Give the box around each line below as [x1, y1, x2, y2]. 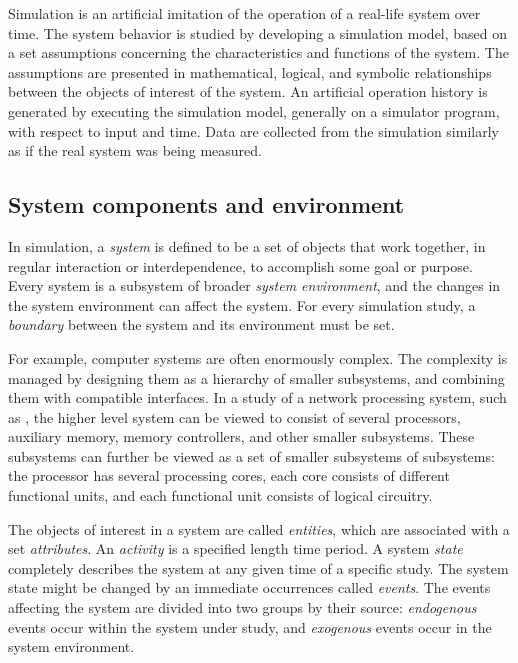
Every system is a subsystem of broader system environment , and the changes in [8, 275, 501, 296]
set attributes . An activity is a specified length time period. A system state [8, 538, 463, 559]
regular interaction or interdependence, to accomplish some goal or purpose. [8, 255, 473, 276]
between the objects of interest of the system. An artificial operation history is [8, 81, 488, 102]
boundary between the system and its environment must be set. [8, 314, 395, 335]
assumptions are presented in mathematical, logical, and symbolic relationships [8, 61, 492, 82]
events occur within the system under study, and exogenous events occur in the [8, 616, 492, 637]
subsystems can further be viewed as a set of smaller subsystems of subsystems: [8, 445, 495, 466]
